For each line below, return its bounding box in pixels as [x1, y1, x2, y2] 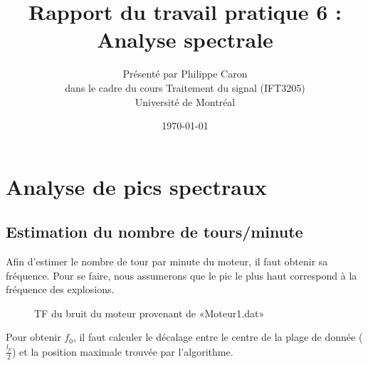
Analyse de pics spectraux [6, 171, 267, 201]
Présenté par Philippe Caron [122, 66, 248, 81]
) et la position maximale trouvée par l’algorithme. [12, 344, 233, 359]
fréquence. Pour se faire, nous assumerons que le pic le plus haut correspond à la [6, 268, 357, 282]
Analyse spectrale [97, 25, 273, 54]
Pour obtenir [6, 329, 61, 344]
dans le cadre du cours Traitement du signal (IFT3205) [65, 80, 305, 95]
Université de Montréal [135, 94, 236, 109]
